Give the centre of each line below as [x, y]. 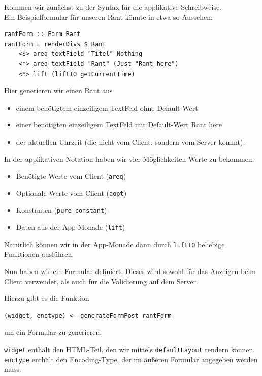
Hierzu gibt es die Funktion [47, 298]
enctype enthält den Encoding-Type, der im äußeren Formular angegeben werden [131, 359]
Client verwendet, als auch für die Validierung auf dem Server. [101, 281]
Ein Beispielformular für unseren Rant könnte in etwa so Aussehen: [109, 16]
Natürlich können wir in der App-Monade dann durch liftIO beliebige [114, 244]
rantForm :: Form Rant [42, 34]
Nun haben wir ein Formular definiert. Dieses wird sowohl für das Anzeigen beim [130, 271]
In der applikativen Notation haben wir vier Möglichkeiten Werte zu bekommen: [129, 159]
